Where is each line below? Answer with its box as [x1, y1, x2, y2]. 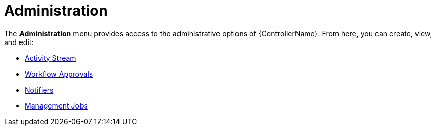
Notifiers [25, 85, 54, 94]
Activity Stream [25, 53, 76, 62]
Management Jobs [25, 101, 88, 110]
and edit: [4, 37, 34, 47]
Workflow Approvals [25, 69, 93, 78]
